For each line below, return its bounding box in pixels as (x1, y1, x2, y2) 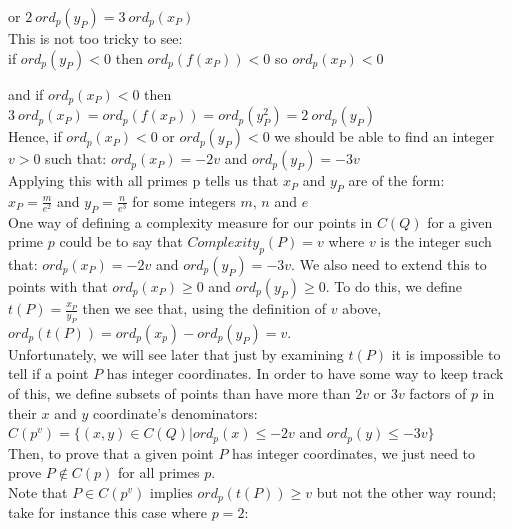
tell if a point (8, 363, 89, 384)
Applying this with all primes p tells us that (8, 170, 279, 191)
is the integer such (380, 231, 492, 252)
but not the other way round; (316, 481, 497, 502)
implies (150, 481, 193, 502)
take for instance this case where (8, 502, 207, 523)
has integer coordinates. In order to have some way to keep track (106, 363, 504, 384)
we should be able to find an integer (274, 126, 495, 147)
